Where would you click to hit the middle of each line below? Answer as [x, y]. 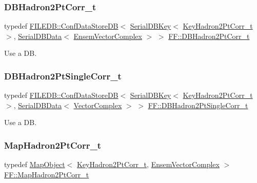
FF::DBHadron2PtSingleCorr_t [198, 105]
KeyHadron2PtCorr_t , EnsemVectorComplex [148, 164]
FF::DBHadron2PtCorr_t [209, 36]
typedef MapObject [35, 164]
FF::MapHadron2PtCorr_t [47, 174]
